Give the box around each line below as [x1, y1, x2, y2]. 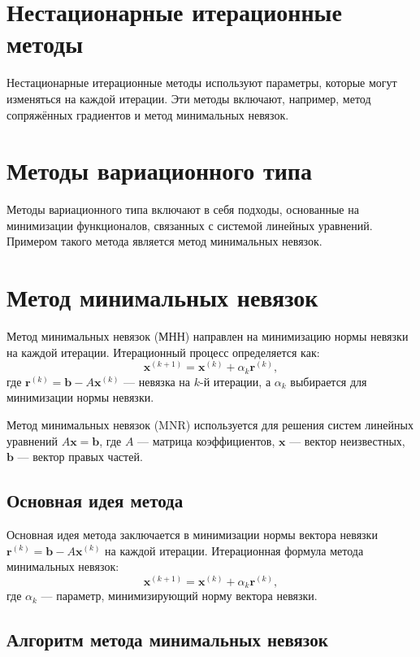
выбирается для [290, 372, 367, 389]
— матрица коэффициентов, [137, 432, 275, 449]
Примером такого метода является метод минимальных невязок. [6, 233, 323, 250]
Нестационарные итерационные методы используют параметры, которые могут [6, 74, 397, 91]
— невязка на [123, 372, 191, 389]
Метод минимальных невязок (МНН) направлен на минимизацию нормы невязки [6, 328, 409, 345]
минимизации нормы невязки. [6, 389, 154, 406]
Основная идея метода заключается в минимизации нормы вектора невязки [6, 525, 378, 542]
